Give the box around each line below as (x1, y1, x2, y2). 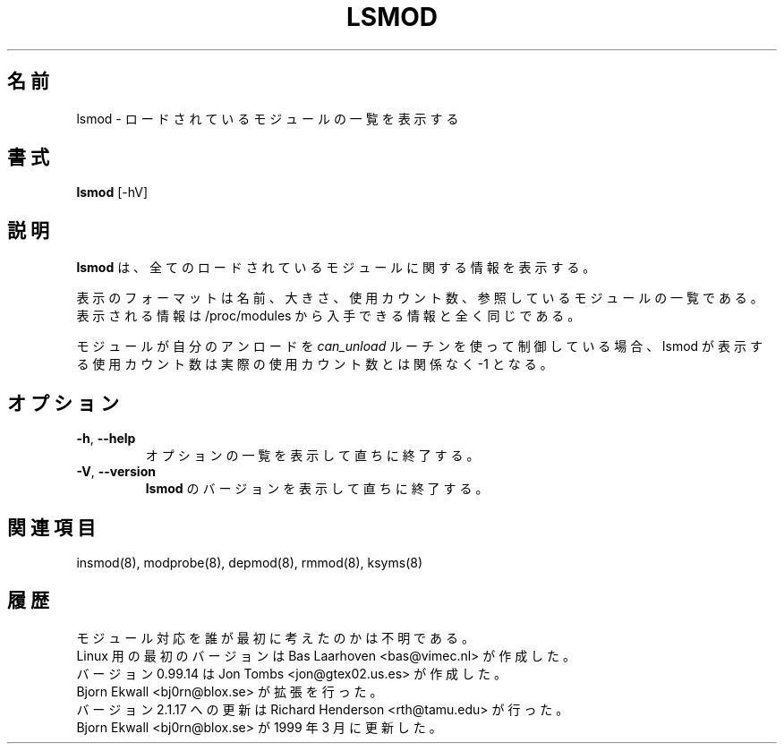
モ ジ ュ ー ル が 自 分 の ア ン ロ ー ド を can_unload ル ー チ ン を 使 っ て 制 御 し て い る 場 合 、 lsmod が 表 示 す (76, 338, 763, 354)
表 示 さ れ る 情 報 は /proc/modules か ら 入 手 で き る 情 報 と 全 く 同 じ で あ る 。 (76, 308, 581, 324)
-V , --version (76, 464, 156, 480)
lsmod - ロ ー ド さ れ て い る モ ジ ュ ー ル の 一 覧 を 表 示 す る (76, 110, 459, 126)
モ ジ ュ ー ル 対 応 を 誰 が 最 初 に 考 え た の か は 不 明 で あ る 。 (76, 629, 474, 645)
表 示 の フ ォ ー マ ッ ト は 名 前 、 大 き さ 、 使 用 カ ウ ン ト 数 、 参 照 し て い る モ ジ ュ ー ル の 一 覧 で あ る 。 (76, 290, 763, 306)
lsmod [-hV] (76, 184, 149, 201)
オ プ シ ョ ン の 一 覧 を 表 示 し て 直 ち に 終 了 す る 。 (145, 448, 480, 464)
